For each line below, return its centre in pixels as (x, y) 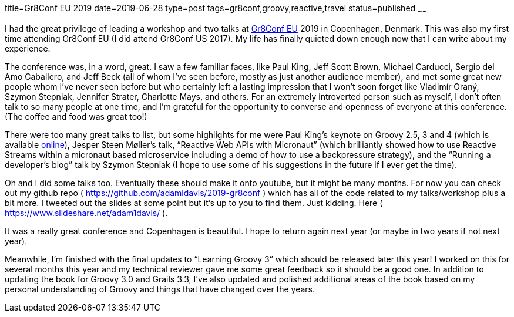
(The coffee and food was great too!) (76, 116)
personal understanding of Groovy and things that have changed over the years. (160, 289)
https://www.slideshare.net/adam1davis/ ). (86, 213)
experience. (28, 48)
